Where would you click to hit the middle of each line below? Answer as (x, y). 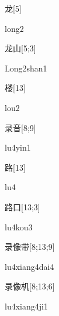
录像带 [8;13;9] (30, 247)
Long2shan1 (26, 68)
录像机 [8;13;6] (30, 286)
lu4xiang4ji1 (26, 306)
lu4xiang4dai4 (29, 266)
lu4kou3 (19, 227)
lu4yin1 (18, 147)
